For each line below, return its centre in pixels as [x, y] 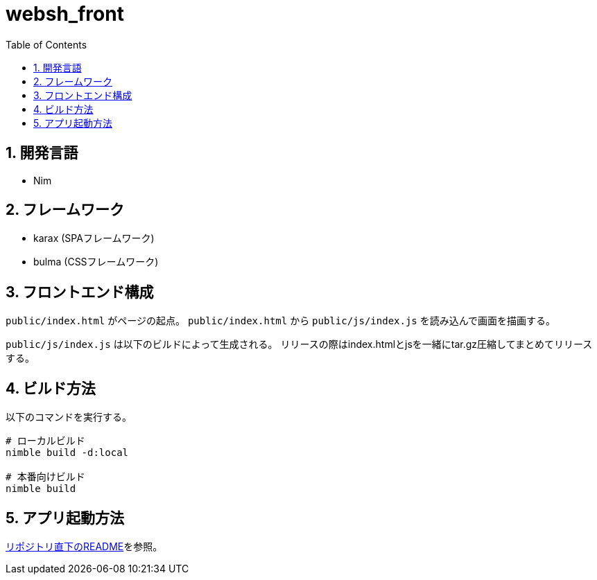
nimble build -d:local [67, 453]
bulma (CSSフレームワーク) [96, 262]
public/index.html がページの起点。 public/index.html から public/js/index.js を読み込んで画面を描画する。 [281, 321]
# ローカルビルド [45, 441]
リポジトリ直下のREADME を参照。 [84, 546]
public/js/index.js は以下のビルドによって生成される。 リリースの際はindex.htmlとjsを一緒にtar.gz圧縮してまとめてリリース [299, 344]
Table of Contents [46, 44]
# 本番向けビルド [45, 477]
